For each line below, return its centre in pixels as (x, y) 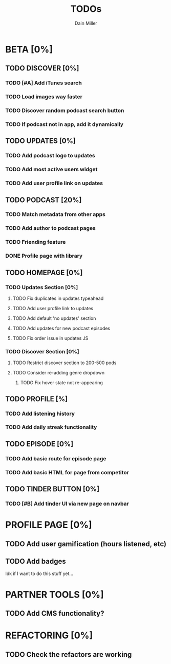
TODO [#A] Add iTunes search (44, 83)
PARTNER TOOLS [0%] (55, 594)
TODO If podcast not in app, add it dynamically (65, 124)
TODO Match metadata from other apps (56, 214)
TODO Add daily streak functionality (51, 427)
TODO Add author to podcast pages (51, 228)
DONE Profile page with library (44, 256)
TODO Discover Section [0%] (42, 351)
